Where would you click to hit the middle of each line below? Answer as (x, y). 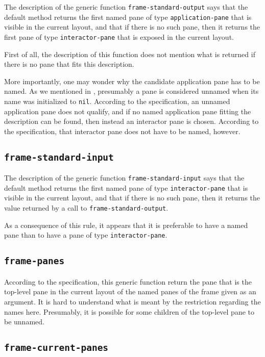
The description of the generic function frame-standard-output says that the (126, 7)
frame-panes (34, 261)
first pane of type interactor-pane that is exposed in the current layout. (119, 36)
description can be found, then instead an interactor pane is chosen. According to (131, 121)
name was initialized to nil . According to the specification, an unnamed (117, 101)
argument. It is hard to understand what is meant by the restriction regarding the (132, 301)
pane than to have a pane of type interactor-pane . (86, 235)
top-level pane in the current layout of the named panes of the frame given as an (130, 291)
